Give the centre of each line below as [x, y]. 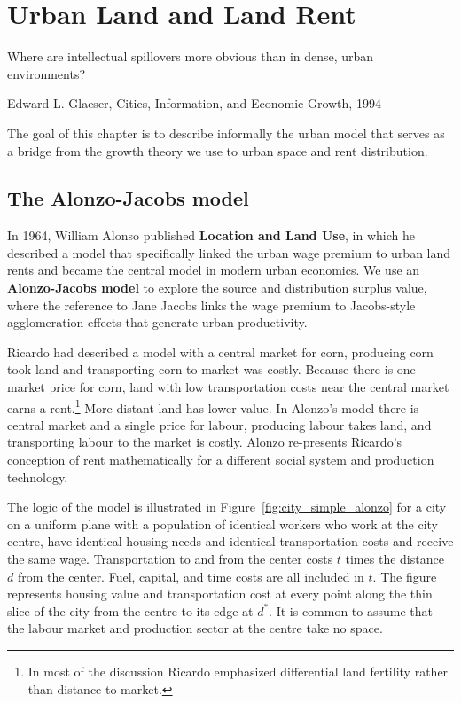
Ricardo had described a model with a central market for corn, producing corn [220, 351]
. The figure [405, 576]
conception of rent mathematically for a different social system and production [221, 460]
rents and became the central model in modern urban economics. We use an [214, 270]
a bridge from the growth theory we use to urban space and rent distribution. [218, 150]
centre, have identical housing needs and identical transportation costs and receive [230, 541]
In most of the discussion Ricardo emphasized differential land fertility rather [238, 672]
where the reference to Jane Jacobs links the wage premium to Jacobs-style [211, 305]
